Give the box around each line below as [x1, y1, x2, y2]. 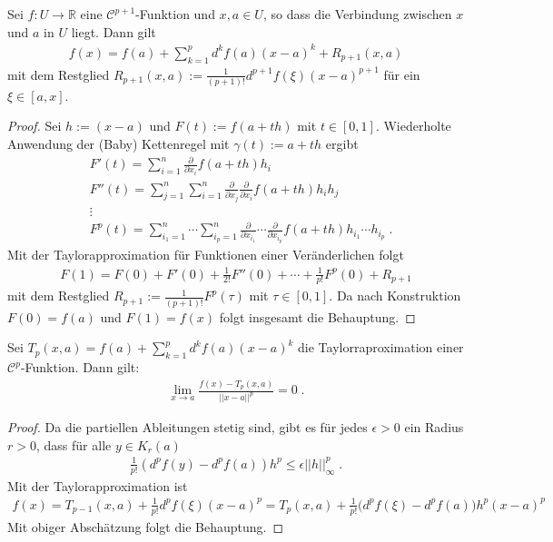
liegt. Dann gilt [71, 22, 156, 41]
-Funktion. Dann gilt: [20, 358, 140, 377]
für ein [383, 64, 420, 84]
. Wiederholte [375, 116, 451, 135]
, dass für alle [35, 435, 112, 454]
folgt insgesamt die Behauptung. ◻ [219, 307, 416, 326]
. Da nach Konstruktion [329, 286, 461, 305]
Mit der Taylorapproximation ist [7, 476, 188, 495]
